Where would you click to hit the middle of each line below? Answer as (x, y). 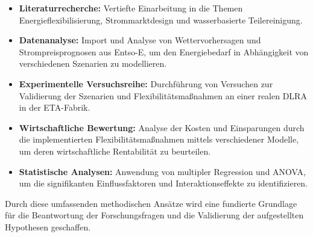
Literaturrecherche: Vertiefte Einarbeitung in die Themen (131, 8)
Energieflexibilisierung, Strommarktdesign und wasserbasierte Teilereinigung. (161, 20)
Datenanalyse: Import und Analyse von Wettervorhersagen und (140, 40)
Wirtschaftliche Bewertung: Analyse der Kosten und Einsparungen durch (162, 127)
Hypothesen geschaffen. (48, 226)
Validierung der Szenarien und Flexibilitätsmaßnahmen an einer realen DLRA (163, 95)
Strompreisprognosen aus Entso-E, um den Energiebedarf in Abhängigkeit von (164, 51)
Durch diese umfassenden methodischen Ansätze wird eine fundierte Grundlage (151, 203)
